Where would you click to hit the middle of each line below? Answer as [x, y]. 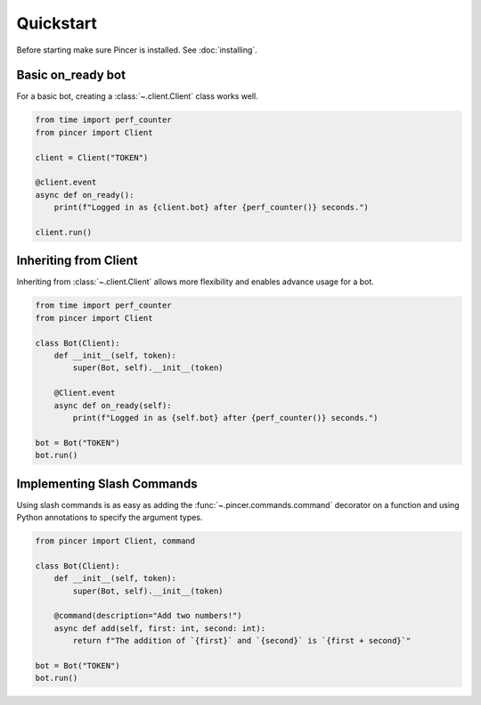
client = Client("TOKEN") [92, 157]
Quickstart [57, 23]
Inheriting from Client [77, 261]
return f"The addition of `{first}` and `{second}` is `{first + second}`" [242, 641]
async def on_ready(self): [113, 405]
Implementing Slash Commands [107, 484]
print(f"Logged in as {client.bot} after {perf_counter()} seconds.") [212, 208]
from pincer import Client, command [115, 541]
